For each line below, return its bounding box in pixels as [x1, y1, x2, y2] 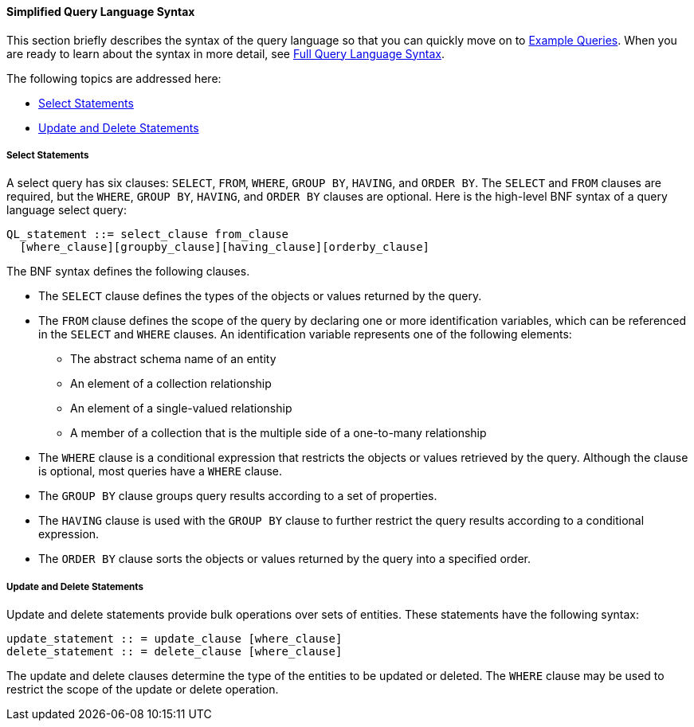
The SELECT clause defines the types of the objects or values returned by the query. [38, 289, 482, 303]
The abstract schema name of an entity [70, 352, 276, 366]
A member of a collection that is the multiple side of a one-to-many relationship [70, 426, 487, 440]
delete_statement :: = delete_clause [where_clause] [6, 645, 343, 659]
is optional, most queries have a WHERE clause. [38, 464, 283, 479]
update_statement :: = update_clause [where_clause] [6, 632, 343, 646]
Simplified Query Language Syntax [6, 5, 195, 18]
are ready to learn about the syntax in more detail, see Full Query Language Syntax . [6, 46, 445, 61]
